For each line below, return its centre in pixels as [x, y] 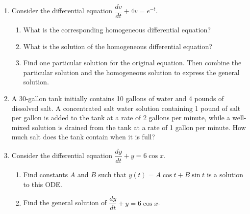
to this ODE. [43, 184]
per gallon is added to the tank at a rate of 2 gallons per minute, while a [121, 118]
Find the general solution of [65, 202]
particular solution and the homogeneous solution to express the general [131, 72]
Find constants [46, 174]
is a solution [225, 174]
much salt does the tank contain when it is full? [83, 137]
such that [112, 174]
